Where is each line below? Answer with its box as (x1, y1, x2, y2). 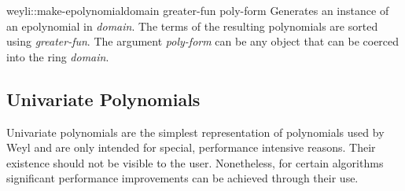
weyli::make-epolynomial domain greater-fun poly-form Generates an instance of (6, 2, 389, 18)
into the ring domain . (6, 48, 109, 64)
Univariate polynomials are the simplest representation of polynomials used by (6, 123, 385, 140)
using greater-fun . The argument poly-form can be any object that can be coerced (6, 33, 399, 50)
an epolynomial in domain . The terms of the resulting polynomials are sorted (6, 17, 378, 34)
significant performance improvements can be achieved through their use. (6, 170, 359, 186)
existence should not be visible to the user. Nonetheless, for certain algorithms (6, 154, 384, 171)
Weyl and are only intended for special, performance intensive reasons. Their (6, 139, 376, 156)
